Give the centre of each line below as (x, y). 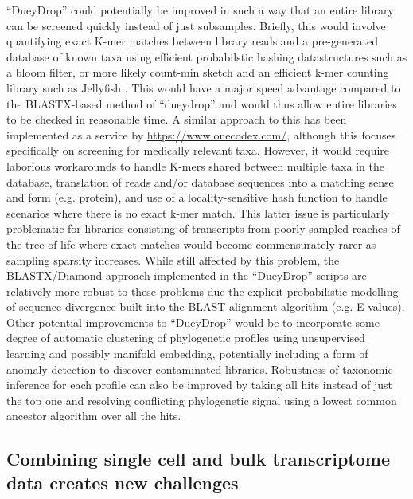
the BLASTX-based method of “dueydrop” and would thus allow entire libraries (202, 103)
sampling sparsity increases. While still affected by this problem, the (173, 259)
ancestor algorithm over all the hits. (94, 416)
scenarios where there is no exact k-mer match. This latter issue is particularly (198, 212)
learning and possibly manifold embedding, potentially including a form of (187, 354)
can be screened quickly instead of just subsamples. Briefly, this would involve (196, 25)
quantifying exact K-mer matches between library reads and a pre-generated (193, 41)
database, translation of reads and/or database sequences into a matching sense (200, 181)
